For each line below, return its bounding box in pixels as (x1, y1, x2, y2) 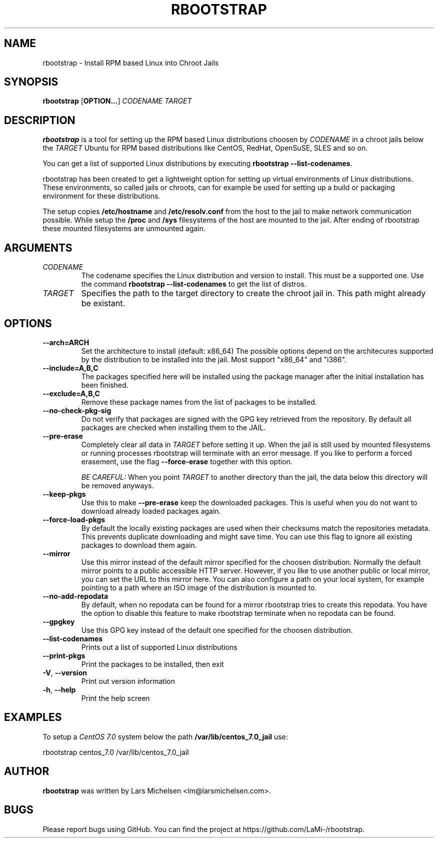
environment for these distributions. (42, 192, 160, 201)
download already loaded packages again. (81, 506, 221, 515)
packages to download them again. (81, 540, 197, 549)
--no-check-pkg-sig (42, 406, 111, 415)
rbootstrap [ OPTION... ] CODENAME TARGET (42, 97, 192, 106)
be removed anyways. (81, 481, 154, 490)
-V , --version (42, 668, 87, 677)
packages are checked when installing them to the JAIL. (81, 423, 266, 432)
